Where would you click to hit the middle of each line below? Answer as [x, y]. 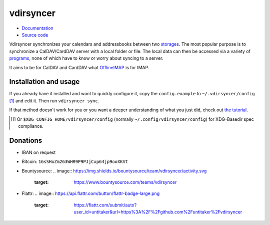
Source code [35, 35]
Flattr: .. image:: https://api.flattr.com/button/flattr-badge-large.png [91, 193]
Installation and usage [44, 82]
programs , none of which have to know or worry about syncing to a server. [86, 58]
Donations [26, 140]
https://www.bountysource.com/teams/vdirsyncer [125, 182]
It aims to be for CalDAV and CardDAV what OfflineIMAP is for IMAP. [79, 67]
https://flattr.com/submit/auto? [105, 205]
